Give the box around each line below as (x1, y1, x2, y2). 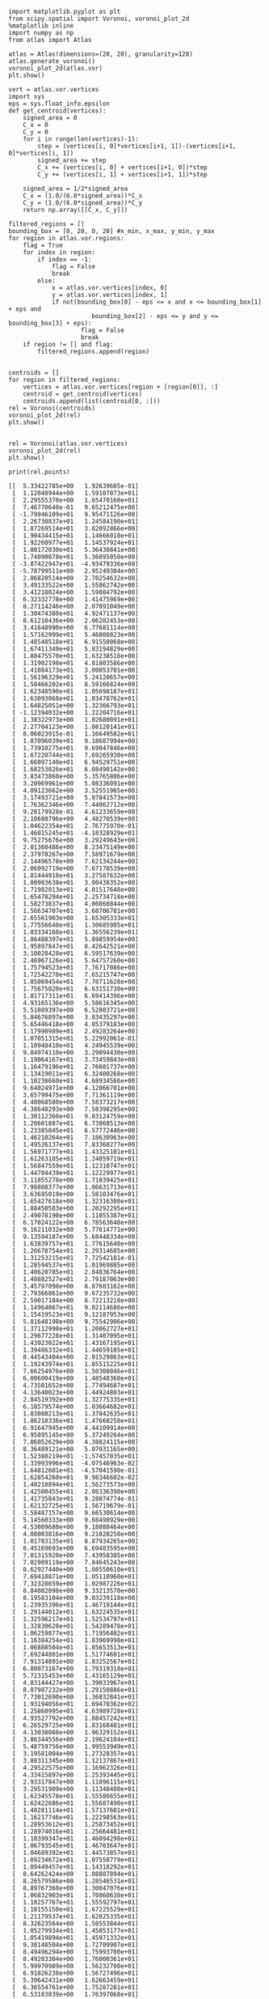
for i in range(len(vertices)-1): (23, 135, 139, 143)
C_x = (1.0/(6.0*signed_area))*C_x (23, 192, 143, 200)
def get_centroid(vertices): (8, 107, 107, 115)
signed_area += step (37, 156, 107, 164)
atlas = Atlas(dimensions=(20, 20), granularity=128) (8, 50, 194, 58)
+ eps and (8, 305, 42, 313)
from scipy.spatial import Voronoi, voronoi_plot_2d (8, 15, 190, 23)
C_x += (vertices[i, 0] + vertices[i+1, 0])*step (37, 163, 208, 172)
